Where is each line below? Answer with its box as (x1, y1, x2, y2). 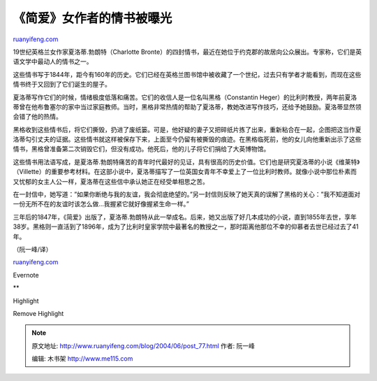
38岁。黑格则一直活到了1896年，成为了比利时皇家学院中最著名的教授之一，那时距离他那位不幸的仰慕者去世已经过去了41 (13, 222, 359, 231)
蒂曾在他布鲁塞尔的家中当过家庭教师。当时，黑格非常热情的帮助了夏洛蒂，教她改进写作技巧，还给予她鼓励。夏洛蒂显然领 (13, 102, 362, 111)
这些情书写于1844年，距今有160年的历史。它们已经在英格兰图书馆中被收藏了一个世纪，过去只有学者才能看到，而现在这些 (13, 70, 362, 78)
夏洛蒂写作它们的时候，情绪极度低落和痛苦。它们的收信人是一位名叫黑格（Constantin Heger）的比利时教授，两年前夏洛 (13, 93, 357, 101)
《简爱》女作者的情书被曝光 (13, 10, 172, 26)
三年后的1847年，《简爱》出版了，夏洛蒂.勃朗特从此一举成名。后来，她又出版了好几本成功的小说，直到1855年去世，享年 (13, 213, 357, 221)
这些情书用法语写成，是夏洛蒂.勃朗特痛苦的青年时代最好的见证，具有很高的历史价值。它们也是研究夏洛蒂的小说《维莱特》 (13, 157, 360, 166)
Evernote (13, 271, 39, 279)
